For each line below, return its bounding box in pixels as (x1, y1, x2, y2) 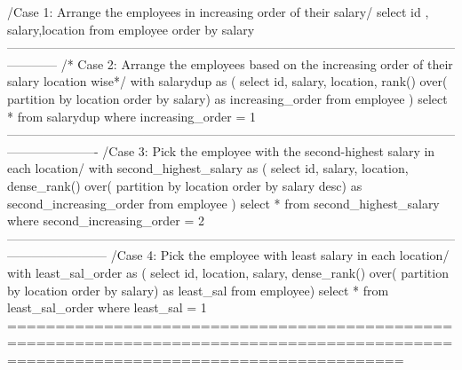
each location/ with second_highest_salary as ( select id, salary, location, (7, 159, 409, 177)
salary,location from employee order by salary (7, 20, 255, 38)
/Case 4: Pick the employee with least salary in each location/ (110, 246, 450, 264)
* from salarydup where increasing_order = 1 (7, 106, 257, 125)
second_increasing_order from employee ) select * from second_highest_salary (7, 193, 440, 212)
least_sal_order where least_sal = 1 (7, 298, 207, 317)
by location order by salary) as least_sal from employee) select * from (7, 280, 389, 299)
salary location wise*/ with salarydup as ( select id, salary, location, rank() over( (7, 72, 448, 91)
